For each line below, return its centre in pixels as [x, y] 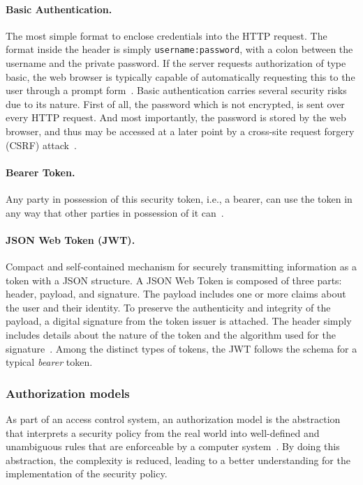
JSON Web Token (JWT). [71, 239]
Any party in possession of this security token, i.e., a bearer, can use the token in [179, 199]
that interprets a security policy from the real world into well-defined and [163, 432]
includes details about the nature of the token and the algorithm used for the [171, 334]
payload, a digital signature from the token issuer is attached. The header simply [179, 321]
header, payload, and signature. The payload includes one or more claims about [176, 294]
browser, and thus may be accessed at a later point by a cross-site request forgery [180, 131]
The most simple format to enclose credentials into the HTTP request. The [166, 35]
